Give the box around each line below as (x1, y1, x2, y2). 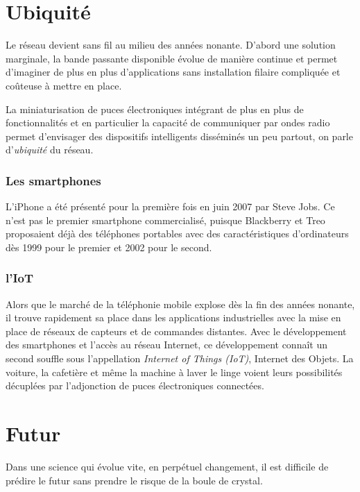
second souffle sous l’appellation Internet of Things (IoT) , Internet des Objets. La (6, 351, 354, 366)
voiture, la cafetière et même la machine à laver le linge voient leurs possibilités (6, 364, 343, 379)
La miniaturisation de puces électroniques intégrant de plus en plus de (6, 101, 304, 116)
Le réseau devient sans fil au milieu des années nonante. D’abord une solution (6, 37, 336, 52)
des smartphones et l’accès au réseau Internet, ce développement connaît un (6, 337, 328, 352)
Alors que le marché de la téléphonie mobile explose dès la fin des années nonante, (6, 296, 355, 311)
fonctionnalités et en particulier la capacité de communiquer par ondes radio (6, 115, 330, 130)
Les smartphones (6, 171, 101, 189)
